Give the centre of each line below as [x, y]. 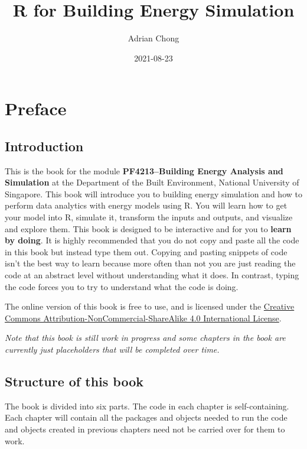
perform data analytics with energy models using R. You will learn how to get [146, 205]
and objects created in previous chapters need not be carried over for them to [145, 429]
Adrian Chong [153, 38]
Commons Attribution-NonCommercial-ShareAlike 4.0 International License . [143, 318]
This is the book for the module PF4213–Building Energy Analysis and [144, 170]
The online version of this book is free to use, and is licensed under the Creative [150, 306]
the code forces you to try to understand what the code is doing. [122, 286]
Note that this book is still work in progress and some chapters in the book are [145, 338]
